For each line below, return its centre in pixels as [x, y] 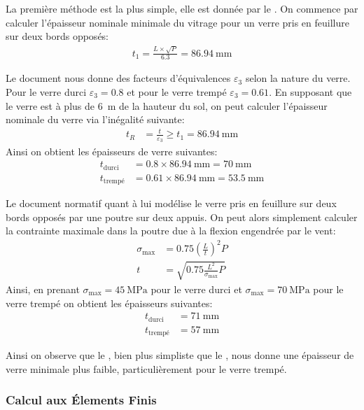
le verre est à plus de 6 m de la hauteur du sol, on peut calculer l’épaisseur [167, 105]
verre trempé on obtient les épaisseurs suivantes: [109, 303]
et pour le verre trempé [177, 91]
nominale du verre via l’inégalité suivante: [95, 119]
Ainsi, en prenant [43, 289]
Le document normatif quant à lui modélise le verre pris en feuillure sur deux [171, 203]
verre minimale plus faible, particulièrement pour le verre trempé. [146, 368]
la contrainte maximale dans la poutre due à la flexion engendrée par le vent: [171, 231]
